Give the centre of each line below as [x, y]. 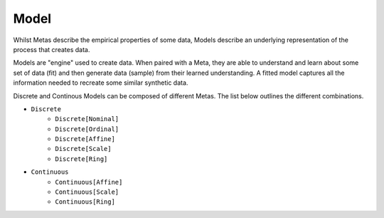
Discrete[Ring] [81, 159]
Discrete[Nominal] [87, 119]
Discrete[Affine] [85, 139]
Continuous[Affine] [89, 182]
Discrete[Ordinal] [87, 129]
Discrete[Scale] [83, 149]
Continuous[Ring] [85, 202]
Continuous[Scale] [87, 192]
